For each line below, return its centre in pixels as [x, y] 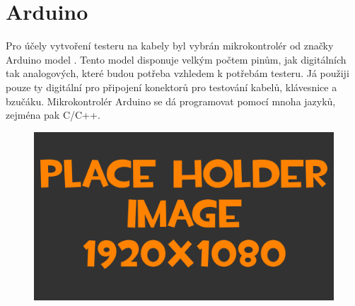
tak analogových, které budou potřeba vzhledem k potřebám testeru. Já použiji [177, 73]
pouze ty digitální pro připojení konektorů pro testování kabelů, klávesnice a [171, 87]
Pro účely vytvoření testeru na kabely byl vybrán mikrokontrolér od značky [170, 46]
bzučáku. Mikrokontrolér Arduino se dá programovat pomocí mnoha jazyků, [171, 101]
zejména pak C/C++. [53, 115]
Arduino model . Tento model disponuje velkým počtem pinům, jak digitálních [176, 59]
